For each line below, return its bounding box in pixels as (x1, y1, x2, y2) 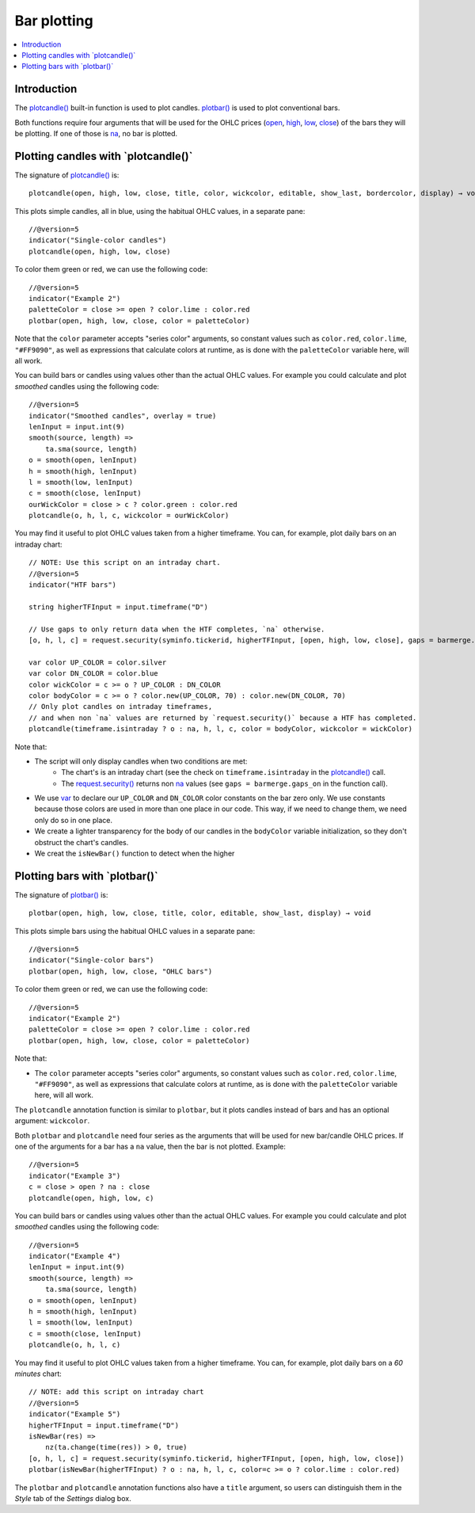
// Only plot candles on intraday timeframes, (28, 702, 213, 711)
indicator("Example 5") (28, 1410, 121, 1419)
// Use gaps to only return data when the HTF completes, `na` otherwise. (28, 624, 325, 634)
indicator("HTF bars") (28, 581, 117, 589)
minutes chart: (14, 1369, 63, 1378)
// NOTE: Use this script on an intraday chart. (28, 558, 221, 567)
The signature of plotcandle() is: (14, 170, 120, 180)
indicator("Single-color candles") (28, 236, 167, 245)
